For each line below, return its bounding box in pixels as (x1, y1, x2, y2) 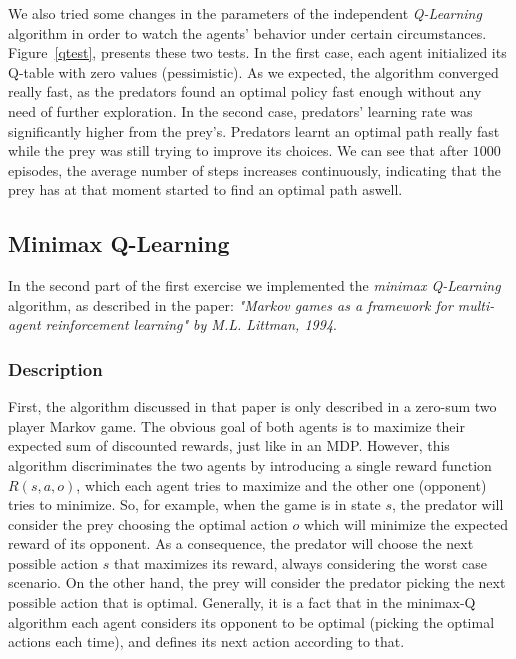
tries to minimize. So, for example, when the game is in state (8, 494, 381, 515)
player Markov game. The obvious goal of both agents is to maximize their (8, 415, 465, 436)
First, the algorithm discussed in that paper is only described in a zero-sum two (8, 396, 497, 417)
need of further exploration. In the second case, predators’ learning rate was (8, 100, 473, 121)
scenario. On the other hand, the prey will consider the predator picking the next (8, 572, 506, 593)
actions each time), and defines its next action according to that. (8, 631, 405, 652)
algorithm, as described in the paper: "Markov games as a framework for (8, 294, 453, 315)
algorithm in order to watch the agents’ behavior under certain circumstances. (8, 22, 487, 43)
